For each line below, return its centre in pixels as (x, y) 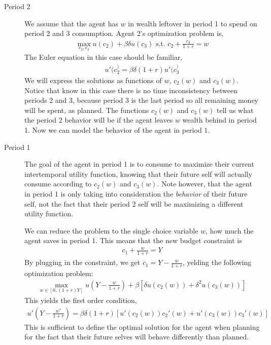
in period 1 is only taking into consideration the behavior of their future (136, 193)
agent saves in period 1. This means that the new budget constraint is (133, 240)
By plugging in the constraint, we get (82, 262)
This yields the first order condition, (81, 300)
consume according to (58, 184)
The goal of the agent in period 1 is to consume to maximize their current (139, 164)
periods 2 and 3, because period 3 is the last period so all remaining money (141, 100)
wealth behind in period (219, 120)
